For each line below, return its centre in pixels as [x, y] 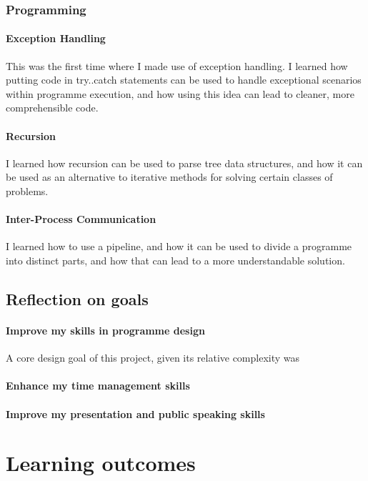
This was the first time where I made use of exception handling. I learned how [177, 65]
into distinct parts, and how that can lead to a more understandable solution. [175, 260]
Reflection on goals [77, 298]
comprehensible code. [52, 108]
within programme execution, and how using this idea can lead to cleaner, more [180, 93]
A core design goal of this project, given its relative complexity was [153, 358]
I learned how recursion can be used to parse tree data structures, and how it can [184, 163]
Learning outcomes [101, 463]
